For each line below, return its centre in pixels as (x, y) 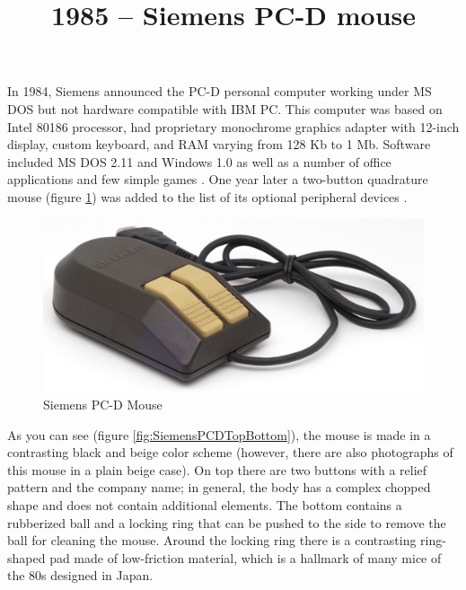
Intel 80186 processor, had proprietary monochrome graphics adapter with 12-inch (233, 126)
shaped (26, 557)
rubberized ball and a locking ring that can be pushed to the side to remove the (227, 522)
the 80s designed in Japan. (80, 575)
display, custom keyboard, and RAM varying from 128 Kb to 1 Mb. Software (219, 144)
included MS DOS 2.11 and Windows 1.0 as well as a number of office (199, 161)
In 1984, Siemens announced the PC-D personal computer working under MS (220, 91)
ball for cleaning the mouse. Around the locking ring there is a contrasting (212, 540)
